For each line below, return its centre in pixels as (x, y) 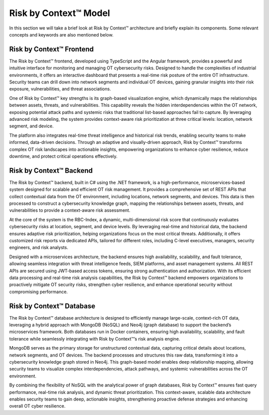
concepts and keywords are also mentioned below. (62, 34)
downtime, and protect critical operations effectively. (64, 156)
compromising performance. (39, 292)
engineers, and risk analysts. (39, 248)
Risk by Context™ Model (60, 13)
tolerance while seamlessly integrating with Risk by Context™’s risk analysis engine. (95, 339)
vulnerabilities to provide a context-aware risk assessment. (70, 210)
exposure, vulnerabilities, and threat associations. (60, 89)
